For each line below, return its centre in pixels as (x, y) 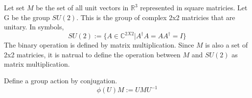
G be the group (27, 17)
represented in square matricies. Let (194, 7)
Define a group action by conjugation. (61, 81)
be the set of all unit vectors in (82, 7)
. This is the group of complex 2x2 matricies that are (156, 17)
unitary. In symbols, (34, 27)
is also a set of (227, 45)
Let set (14, 7)
